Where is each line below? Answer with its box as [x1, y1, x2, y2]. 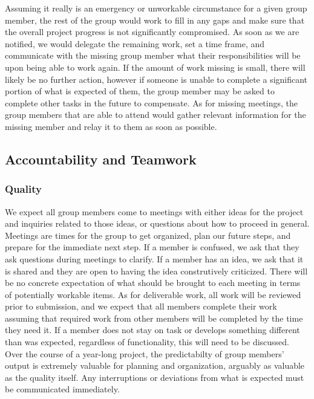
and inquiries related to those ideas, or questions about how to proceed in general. [5, 217, 310, 230]
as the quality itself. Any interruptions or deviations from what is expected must [5, 371, 304, 383]
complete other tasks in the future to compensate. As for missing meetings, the [5, 96, 298, 109]
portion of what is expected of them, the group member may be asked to [5, 85, 275, 97]
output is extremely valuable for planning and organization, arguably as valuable [5, 359, 305, 372]
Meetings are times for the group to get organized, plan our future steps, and [5, 229, 291, 241]
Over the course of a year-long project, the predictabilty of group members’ [5, 347, 284, 360]
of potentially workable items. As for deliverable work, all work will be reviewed [5, 288, 301, 300]
